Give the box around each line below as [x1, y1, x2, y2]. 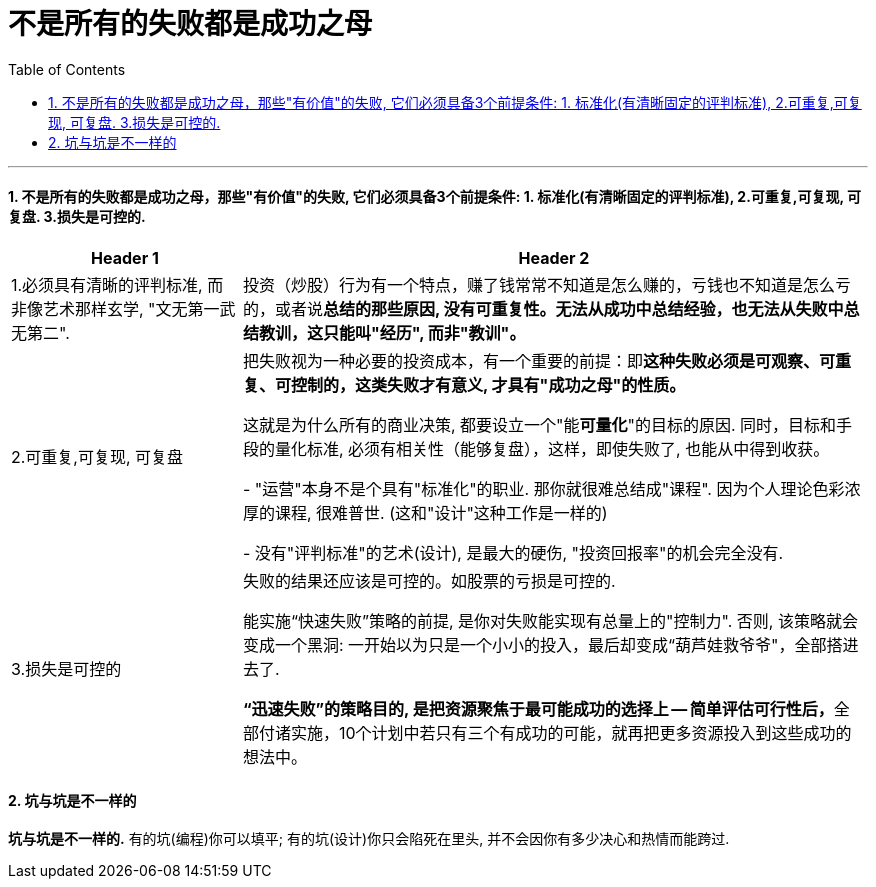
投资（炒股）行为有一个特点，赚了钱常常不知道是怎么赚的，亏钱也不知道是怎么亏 [242, 274, 851, 295]
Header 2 [518, 247, 590, 268]
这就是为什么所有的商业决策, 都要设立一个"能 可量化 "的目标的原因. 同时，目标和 [242, 414, 837, 435]
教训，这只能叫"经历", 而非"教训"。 [258, 322, 526, 343]
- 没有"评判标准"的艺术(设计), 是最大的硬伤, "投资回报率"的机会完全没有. [242, 542, 784, 563]
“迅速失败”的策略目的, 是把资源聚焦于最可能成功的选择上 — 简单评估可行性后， [242, 698, 834, 719]
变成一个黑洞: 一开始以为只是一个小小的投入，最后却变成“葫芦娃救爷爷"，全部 [242, 634, 827, 655]
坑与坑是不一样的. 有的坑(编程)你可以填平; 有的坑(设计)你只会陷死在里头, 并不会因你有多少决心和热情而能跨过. [8, 830, 730, 848]
